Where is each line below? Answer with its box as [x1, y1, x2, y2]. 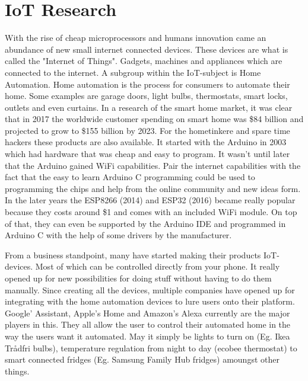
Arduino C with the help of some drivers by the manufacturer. [5, 229, 232, 241]
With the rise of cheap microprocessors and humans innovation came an [5, 31, 266, 44]
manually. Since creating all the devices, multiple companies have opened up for [5, 283, 295, 296]
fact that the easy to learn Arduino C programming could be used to [5, 171, 255, 183]
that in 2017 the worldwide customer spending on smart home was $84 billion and [5, 113, 304, 125]
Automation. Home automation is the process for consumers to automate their [5, 78, 290, 90]
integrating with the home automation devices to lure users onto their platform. [5, 295, 295, 308]
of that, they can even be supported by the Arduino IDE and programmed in [5, 217, 286, 229]
